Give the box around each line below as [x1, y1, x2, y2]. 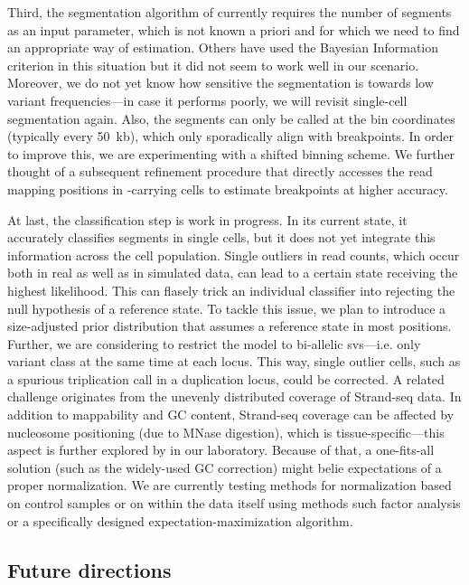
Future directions [7, 555, 172, 583]
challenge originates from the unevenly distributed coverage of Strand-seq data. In [7, 387, 462, 406]
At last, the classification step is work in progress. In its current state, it [7, 210, 408, 229]
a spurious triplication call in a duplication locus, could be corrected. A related [7, 369, 445, 388]
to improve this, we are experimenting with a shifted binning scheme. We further [7, 144, 455, 163]
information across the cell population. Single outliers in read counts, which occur [7, 245, 460, 264]
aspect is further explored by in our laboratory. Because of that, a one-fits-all [7, 440, 435, 459]
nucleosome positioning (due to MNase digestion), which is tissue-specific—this [7, 422, 445, 441]
